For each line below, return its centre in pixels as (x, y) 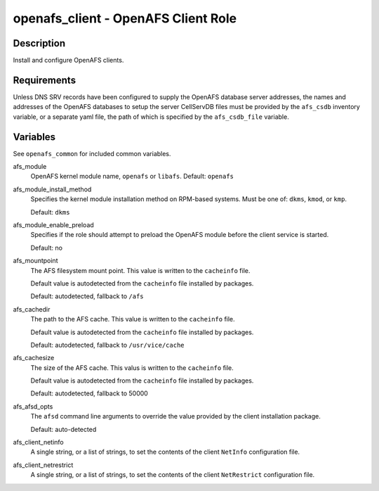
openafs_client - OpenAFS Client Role (125, 18)
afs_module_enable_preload (53, 225)
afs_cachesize (34, 358)
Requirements (45, 80)
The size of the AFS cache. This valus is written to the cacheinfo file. (132, 368)
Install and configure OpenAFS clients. (68, 60)
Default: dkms (50, 212)
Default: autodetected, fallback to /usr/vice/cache (107, 345)
